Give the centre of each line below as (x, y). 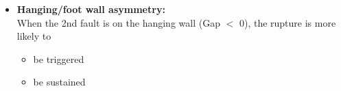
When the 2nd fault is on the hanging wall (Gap (118, 22)
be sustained (59, 82)
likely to (34, 36)
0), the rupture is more (287, 22)
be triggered (59, 58)
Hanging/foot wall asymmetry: (91, 9)
